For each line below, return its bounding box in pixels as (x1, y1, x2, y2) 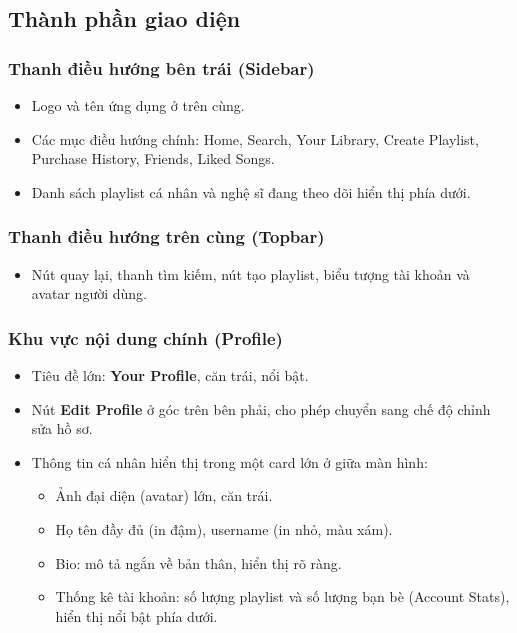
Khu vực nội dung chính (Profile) (8, 325, 283, 350)
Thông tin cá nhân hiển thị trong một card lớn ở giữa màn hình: (31, 451, 428, 472)
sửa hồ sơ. (31, 418, 93, 439)
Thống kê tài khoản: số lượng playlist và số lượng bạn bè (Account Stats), (55, 586, 510, 607)
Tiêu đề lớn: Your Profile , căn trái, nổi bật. (31, 365, 309, 385)
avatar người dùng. (31, 283, 147, 304)
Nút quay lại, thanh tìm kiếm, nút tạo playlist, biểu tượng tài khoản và (31, 263, 470, 284)
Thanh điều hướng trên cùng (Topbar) (8, 224, 325, 249)
